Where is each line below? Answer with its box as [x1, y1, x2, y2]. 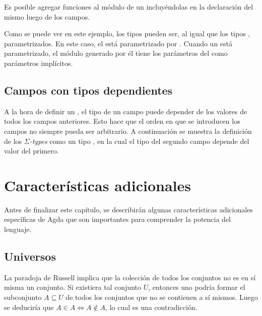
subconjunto [4, 292, 42, 302]
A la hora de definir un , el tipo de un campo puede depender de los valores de [4, 106, 247, 116]
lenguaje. [4, 224, 32, 234]
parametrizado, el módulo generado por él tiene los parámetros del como [4, 48, 228, 58]
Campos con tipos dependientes [4, 82, 173, 98]
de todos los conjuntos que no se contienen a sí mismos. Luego [65, 292, 258, 302]
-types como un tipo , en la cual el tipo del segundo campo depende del [29, 135, 249, 146]
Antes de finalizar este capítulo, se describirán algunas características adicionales [4, 204, 253, 214]
